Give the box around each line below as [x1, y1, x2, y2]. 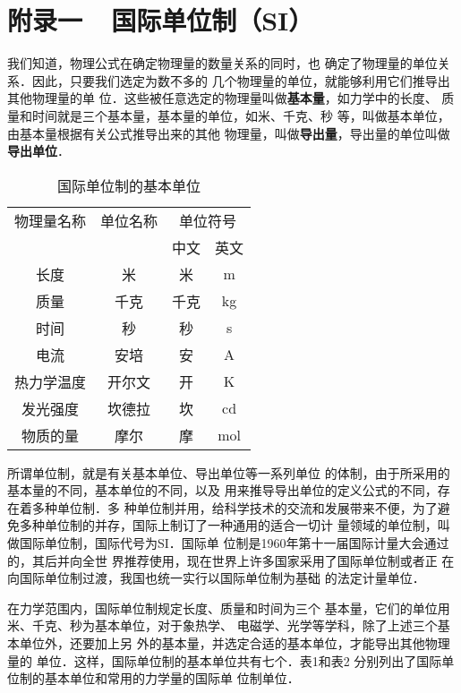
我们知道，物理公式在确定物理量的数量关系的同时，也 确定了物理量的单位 [7, 54, 438, 73]
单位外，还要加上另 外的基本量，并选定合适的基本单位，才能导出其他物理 [19, 634, 450, 653]
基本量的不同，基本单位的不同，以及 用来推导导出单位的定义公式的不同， [7, 481, 438, 500]
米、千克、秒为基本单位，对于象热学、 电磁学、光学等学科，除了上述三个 [7, 616, 438, 635]
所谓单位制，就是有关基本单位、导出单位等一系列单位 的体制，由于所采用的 [7, 463, 450, 482]
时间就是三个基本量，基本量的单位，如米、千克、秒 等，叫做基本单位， [31, 106, 450, 124]
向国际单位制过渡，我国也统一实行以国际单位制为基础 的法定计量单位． [7, 569, 425, 587]
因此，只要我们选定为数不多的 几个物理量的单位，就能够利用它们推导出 [31, 71, 450, 90]
